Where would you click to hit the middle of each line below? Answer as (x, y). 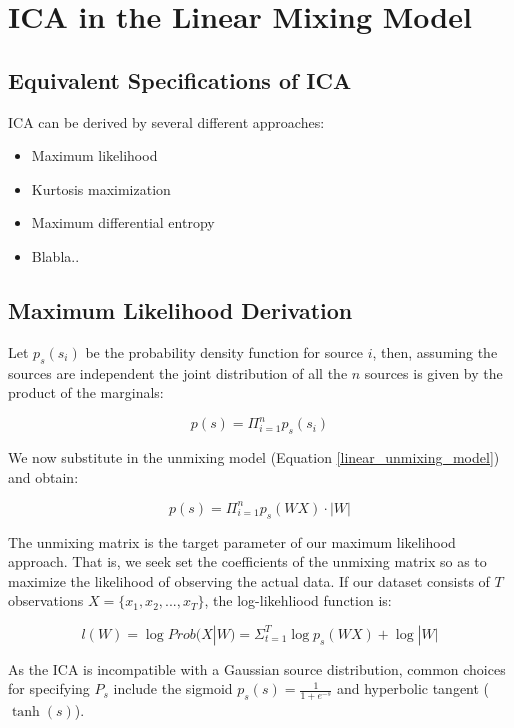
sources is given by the (433, 372)
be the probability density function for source (224, 351)
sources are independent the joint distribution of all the (178, 372)
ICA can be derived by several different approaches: (166, 121)
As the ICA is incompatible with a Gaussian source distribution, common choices (257, 668)
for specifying (49, 688)
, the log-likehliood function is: (298, 600)
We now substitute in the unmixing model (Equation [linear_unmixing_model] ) (254, 457)
